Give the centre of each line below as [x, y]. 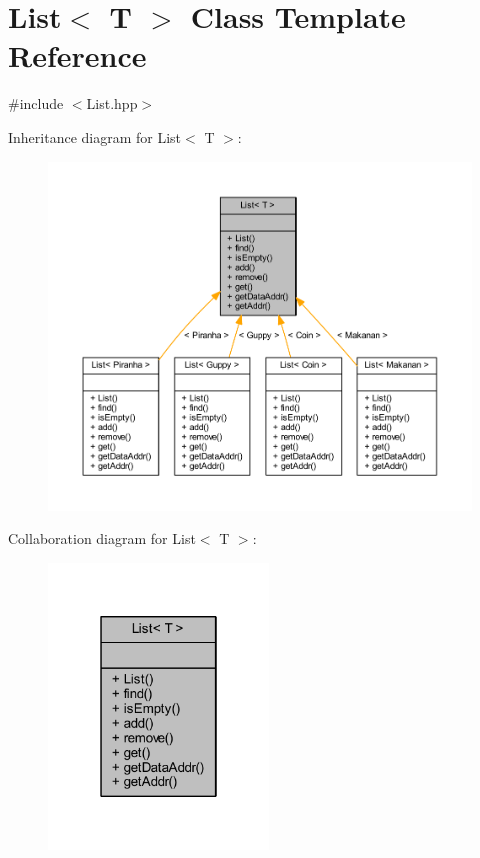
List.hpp [112, 103]
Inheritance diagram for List [95, 136]
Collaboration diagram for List [102, 538]
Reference [77, 55]
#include [36, 103]
